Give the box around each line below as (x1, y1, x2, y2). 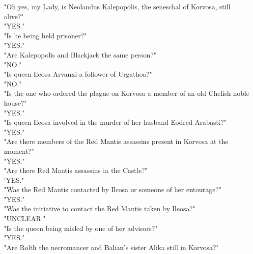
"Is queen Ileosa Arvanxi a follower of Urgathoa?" (4, 69, 152, 79)
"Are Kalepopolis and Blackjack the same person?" (4, 49, 157, 59)
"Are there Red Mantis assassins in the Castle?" (4, 165, 148, 175)
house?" (4, 97, 27, 108)
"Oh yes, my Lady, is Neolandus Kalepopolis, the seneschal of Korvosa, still (4, 1, 231, 11)
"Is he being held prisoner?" (4, 30, 87, 40)
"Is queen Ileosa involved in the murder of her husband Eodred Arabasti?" (4, 117, 226, 127)
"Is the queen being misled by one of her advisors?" (4, 223, 158, 233)
